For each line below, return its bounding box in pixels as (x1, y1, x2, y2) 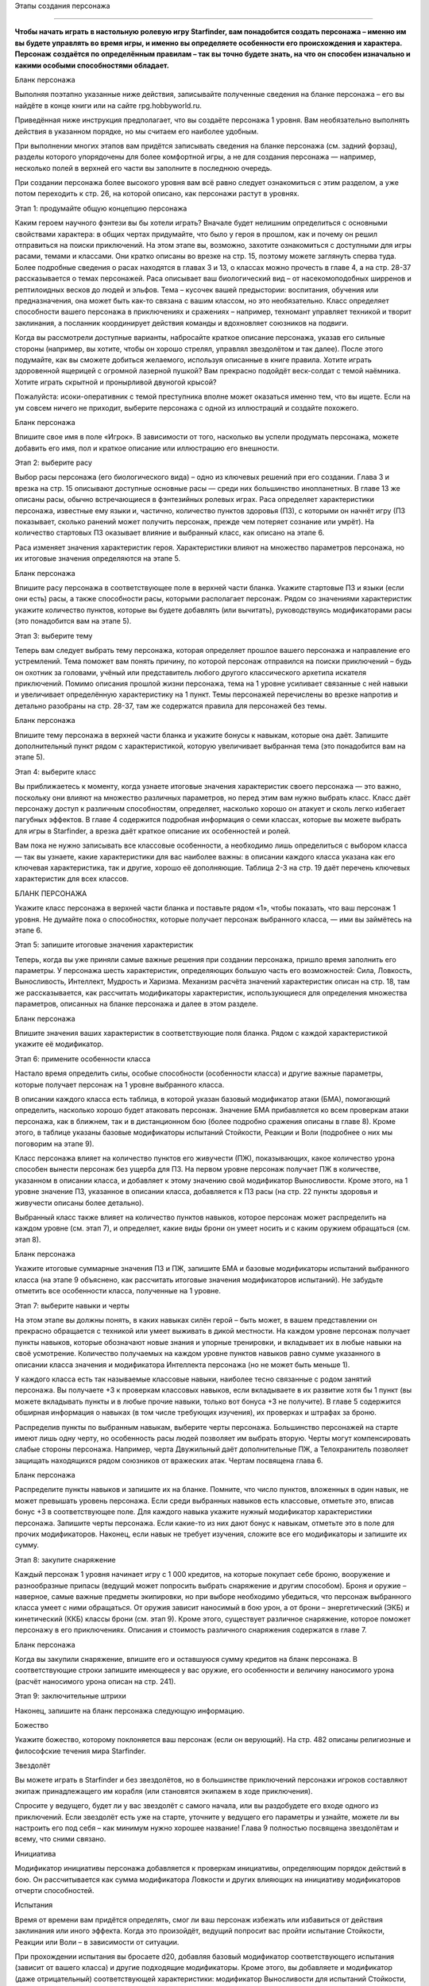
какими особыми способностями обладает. (14, 60, 170, 70)
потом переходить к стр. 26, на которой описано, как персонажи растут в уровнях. (14, 189, 300, 199)
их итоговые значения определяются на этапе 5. (14, 554, 181, 563)
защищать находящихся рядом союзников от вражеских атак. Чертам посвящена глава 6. (14, 1455, 323, 1465)
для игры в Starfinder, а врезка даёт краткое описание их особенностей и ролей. (14, 826, 291, 836)
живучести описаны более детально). (14, 1198, 145, 1207)
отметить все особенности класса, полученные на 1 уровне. (14, 1286, 222, 1296)
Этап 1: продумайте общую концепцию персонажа (14, 203, 187, 213)
